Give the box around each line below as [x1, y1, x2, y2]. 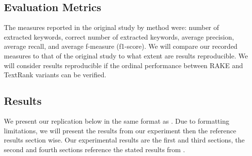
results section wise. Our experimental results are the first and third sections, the [4, 135, 245, 145]
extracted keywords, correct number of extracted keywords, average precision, [4, 31, 234, 42]
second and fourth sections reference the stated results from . [4, 144, 185, 154]
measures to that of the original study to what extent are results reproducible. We [4, 50, 248, 60]
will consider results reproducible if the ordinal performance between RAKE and [4, 60, 243, 70]
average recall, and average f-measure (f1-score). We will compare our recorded [4, 41, 237, 51]
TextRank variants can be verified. [4, 70, 107, 80]
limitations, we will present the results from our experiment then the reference [4, 125, 236, 135]
